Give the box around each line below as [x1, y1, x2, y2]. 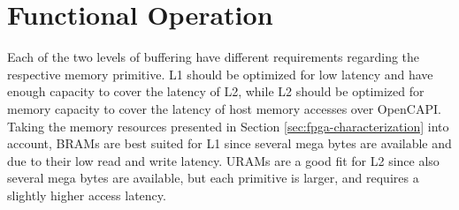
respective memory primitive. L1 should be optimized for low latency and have [7, 64, 433, 83]
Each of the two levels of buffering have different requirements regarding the [7, 48, 420, 66]
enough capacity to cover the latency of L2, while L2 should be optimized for [7, 82, 425, 101]
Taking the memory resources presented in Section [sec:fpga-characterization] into [7, 116, 449, 135]
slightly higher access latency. [7, 185, 166, 204]
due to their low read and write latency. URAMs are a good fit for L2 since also [7, 151, 440, 169]
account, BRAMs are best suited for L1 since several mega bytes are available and [7, 134, 452, 153]
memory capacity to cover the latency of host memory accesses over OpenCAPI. [7, 99, 441, 117]
